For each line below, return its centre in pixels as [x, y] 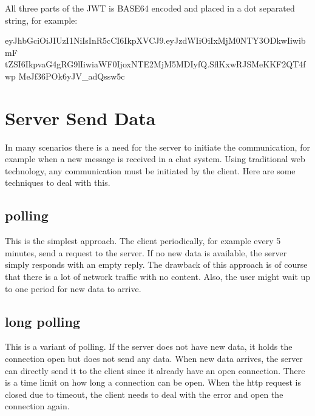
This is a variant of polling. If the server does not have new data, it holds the [149, 346]
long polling [43, 321]
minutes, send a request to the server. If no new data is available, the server [146, 252]
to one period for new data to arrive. [73, 288]
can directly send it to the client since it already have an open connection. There [155, 370]
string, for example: [41, 20]
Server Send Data [80, 118]
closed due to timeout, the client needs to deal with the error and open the [144, 394]
